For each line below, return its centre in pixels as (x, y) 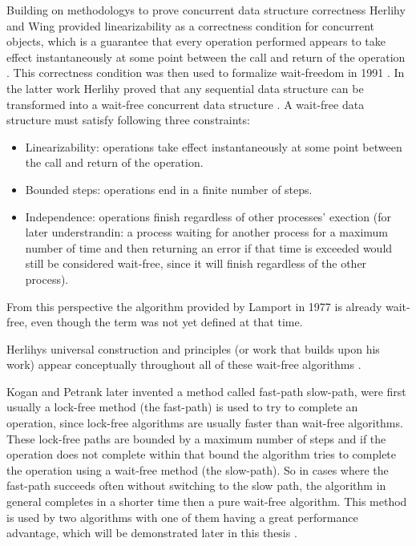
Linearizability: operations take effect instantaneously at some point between (214, 146)
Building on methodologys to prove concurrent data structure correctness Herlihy (206, 10)
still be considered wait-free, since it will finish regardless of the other (196, 263)
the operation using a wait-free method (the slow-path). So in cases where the (198, 469)
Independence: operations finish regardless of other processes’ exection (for (208, 216)
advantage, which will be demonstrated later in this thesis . (152, 533)
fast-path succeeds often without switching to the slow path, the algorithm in (196, 485)
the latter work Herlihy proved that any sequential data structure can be (185, 88)
